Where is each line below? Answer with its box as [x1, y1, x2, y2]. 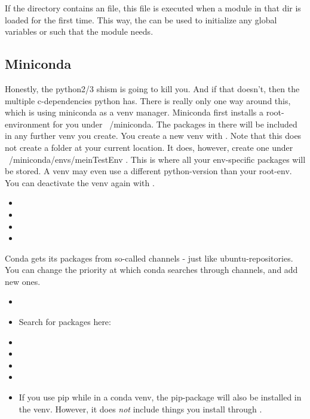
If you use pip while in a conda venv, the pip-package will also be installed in [19, 391, 302, 403]
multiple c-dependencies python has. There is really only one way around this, [5, 94, 291, 107]
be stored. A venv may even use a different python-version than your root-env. [5, 165, 292, 177]
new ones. [5, 275, 41, 287]
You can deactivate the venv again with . [5, 176, 155, 189]
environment [5, 117, 50, 130]
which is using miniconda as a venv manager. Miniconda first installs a [5, 106, 263, 119]
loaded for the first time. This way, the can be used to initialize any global [5, 13, 277, 26]
